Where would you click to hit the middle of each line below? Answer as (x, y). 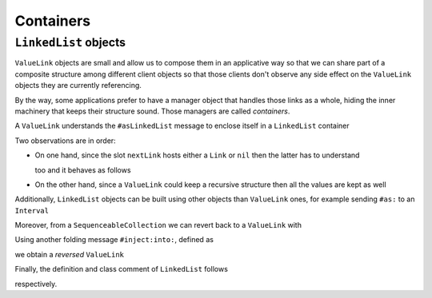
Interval (32, 211)
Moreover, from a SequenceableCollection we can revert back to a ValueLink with (158, 225)
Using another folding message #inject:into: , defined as (114, 240)
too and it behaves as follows (83, 170)
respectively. (36, 284)
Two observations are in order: (65, 141)
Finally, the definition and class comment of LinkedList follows (121, 269)
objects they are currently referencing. (78, 85)
